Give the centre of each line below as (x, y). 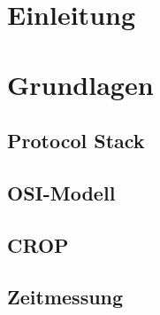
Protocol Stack (76, 141)
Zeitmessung (65, 297)
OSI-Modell (61, 192)
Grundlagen (80, 84)
